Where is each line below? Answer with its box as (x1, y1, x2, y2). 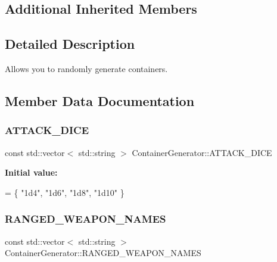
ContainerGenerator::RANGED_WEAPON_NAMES (5, 247, 201, 259)
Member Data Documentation (5, 91, 195, 110)
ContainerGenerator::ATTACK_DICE (132, 146, 272, 158)
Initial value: (5, 166, 58, 179)
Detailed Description (5, 35, 135, 53)
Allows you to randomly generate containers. (5, 62, 168, 74)
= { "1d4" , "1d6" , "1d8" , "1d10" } (5, 186, 125, 198)
